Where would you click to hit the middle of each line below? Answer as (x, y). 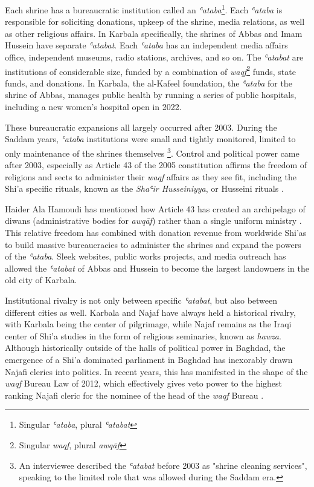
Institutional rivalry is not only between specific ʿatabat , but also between (141, 300)
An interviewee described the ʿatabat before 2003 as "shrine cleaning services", (163, 465)
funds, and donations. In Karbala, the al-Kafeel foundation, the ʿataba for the (149, 83)
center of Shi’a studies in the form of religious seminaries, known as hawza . (143, 335)
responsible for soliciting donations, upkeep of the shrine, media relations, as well (155, 21)
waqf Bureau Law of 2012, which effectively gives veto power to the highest (144, 383)
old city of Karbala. (41, 280)
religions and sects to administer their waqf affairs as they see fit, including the (151, 176)
